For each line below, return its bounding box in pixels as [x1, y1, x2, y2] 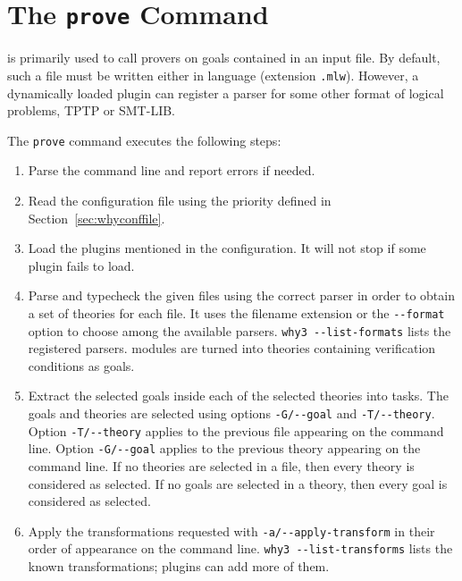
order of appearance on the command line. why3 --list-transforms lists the [28, 539, 453, 558]
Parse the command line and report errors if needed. [28, 161, 315, 180]
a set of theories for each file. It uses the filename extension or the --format [28, 303, 445, 322]
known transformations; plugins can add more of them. [28, 557, 330, 576]
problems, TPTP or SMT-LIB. [7, 101, 175, 120]
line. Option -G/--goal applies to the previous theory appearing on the [28, 439, 421, 458]
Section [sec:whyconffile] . [28, 208, 165, 227]
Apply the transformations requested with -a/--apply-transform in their [28, 521, 435, 540]
